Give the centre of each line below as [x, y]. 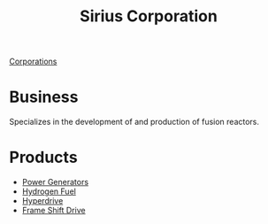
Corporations [33, 62]
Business [44, 97]
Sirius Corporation [149, 16]
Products [43, 158]
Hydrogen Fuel [49, 191]
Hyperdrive [42, 201]
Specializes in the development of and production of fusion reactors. [134, 122]
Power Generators [55, 182]
